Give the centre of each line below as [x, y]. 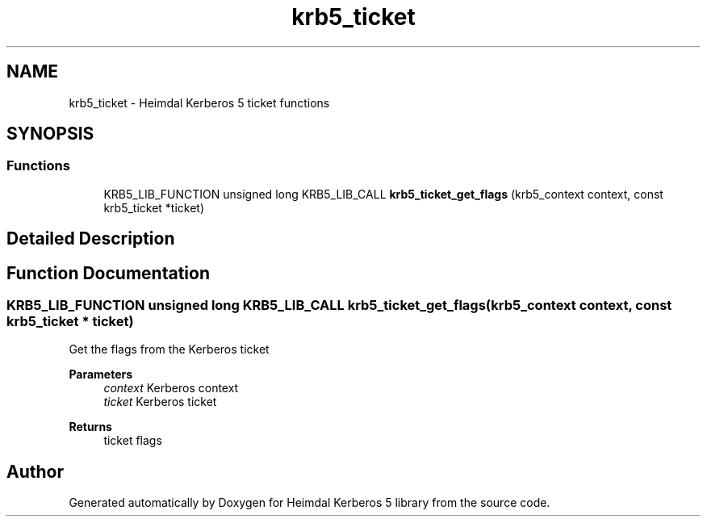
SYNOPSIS [50, 134]
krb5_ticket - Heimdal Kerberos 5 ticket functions [199, 103]
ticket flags [133, 441]
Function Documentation [108, 273]
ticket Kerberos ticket [160, 402]
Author [35, 471]
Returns [90, 427]
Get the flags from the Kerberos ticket [169, 349]
